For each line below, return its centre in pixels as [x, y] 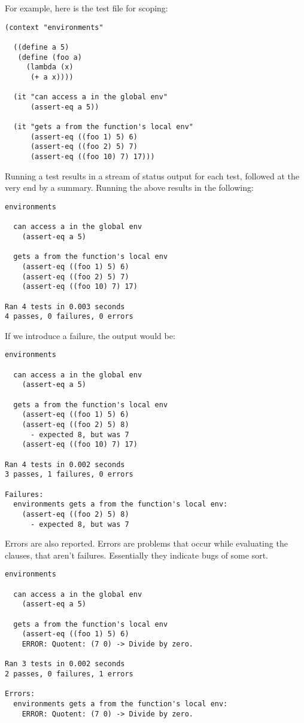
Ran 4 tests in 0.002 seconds [65, 464]
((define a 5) [41, 47]
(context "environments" [54, 27]
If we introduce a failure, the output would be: [90, 335]
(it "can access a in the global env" [91, 97]
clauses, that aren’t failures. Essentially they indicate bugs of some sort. [136, 555]
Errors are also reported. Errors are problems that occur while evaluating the [146, 543]
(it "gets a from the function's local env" [103, 127]
